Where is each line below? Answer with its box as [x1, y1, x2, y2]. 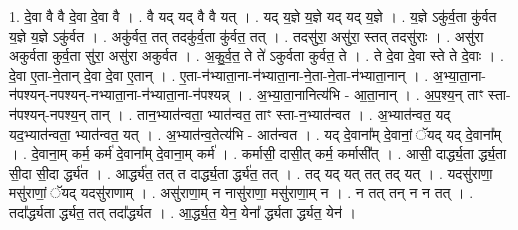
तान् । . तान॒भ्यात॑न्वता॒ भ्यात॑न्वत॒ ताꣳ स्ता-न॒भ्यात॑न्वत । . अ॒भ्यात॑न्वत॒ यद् [90, 103, 451, 124]
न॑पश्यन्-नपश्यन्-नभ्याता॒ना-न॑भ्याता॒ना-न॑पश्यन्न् [9, 84, 230, 105]
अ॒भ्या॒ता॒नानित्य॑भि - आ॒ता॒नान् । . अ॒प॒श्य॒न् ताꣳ [256, 84, 484, 105]
